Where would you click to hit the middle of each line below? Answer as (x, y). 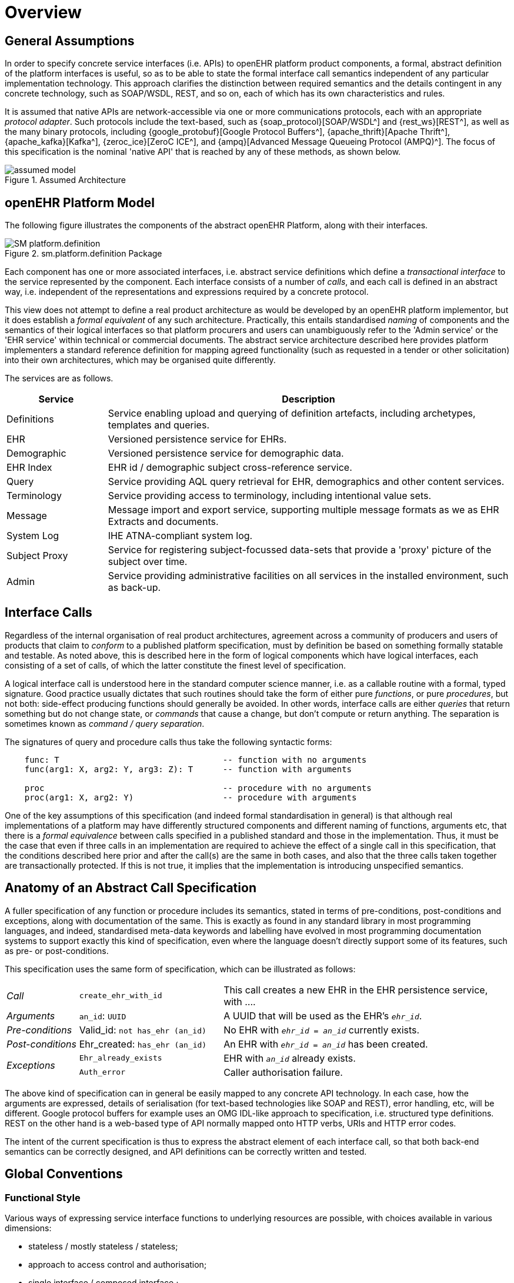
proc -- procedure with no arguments (198, 788)
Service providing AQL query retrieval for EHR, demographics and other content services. (306, 482)
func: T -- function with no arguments (196, 760)
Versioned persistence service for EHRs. (197, 439)
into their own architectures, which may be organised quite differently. (140, 360)
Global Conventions (64, 1174)
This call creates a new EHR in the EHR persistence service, (356, 990)
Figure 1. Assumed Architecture (66, 180)
